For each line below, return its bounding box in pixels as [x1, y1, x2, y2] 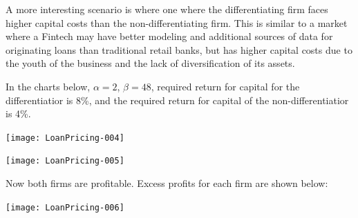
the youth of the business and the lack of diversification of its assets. [6, 56, 295, 70]
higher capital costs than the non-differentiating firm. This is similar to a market [6, 15, 348, 30]
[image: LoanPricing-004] [6, 132, 124, 143]
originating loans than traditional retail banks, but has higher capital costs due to [6, 42, 352, 57]
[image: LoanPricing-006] [6, 202, 124, 212]
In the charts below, [6, 79, 91, 93]
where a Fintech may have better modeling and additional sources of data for [6, 29, 333, 43]
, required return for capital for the [151, 79, 300, 93]
